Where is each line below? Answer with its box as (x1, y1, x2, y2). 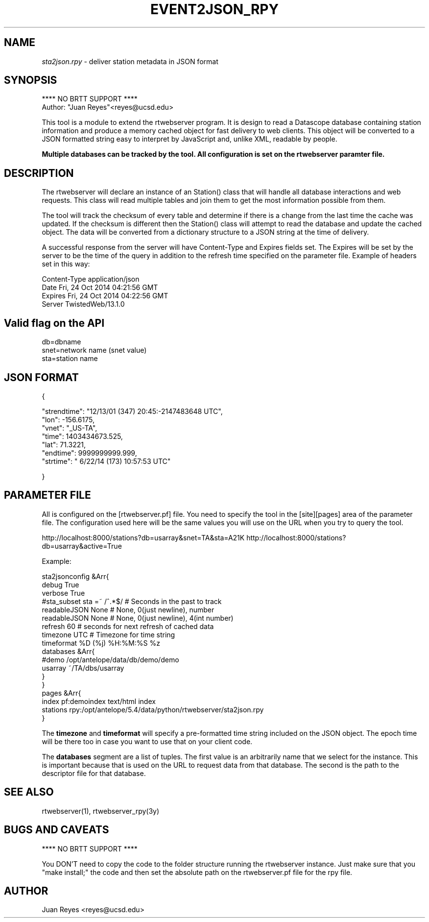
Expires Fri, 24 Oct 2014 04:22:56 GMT (42, 291, 168, 300)
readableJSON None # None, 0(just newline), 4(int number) (42, 613, 234, 622)
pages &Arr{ (42, 688, 81, 697)
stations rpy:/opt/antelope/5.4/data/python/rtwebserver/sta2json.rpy (42, 705, 264, 714)
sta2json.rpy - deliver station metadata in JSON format (42, 57, 218, 66)
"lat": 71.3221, (42, 440, 86, 449)
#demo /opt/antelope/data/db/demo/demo (42, 655, 179, 664)
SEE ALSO (4, 786, 54, 799)
